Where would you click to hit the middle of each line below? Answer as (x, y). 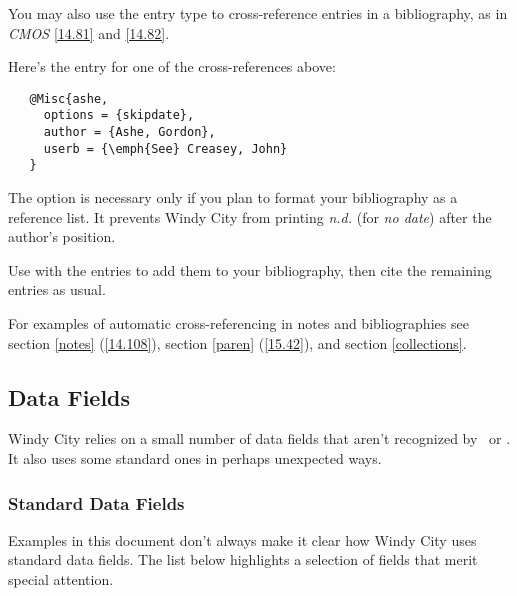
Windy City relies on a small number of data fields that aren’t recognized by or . (259, 438)
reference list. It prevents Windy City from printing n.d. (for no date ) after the (250, 216)
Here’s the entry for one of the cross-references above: (172, 66)
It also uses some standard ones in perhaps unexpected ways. (195, 458)
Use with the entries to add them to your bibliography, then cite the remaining (250, 269)
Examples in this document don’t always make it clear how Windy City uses (242, 539)
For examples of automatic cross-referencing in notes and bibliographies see (238, 323)
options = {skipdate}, (119, 115)
